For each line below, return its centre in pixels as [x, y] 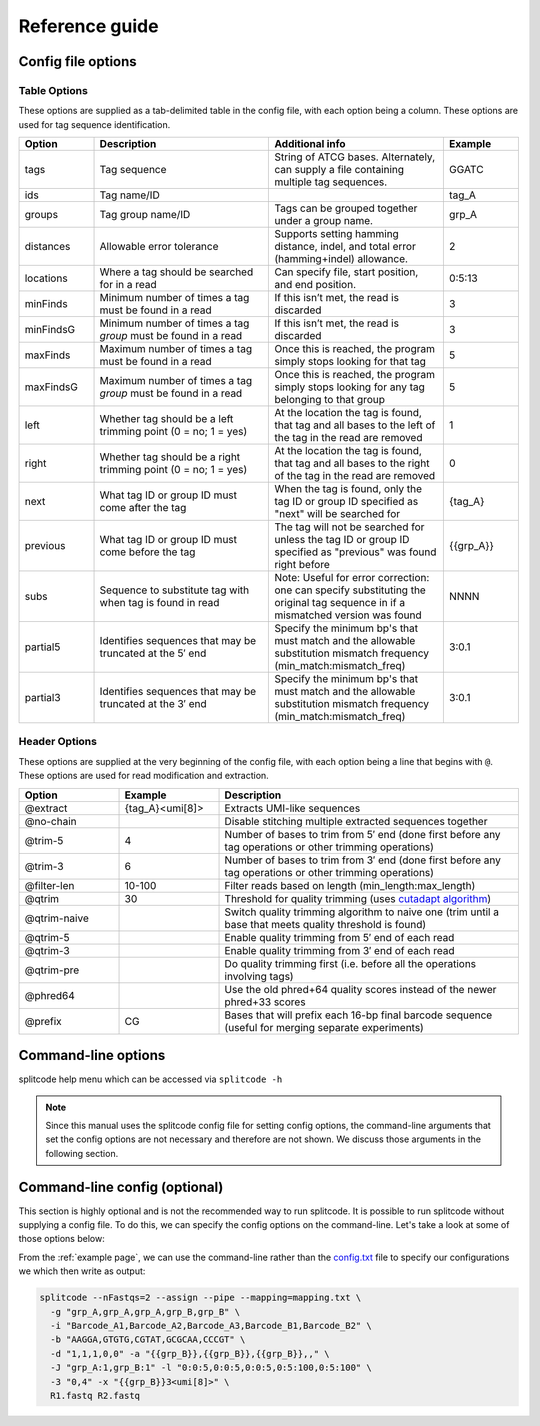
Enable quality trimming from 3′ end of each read [339, 950]
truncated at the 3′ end [153, 704]
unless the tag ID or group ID [342, 540]
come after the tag [143, 508]
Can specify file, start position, [346, 272]
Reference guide [88, 26]
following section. [82, 1153]
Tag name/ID [129, 195]
